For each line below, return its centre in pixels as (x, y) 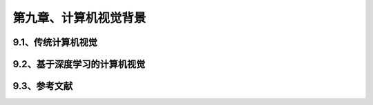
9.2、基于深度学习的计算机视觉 (79, 64)
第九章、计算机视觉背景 (79, 18)
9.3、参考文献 (43, 86)
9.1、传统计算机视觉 (55, 42)
